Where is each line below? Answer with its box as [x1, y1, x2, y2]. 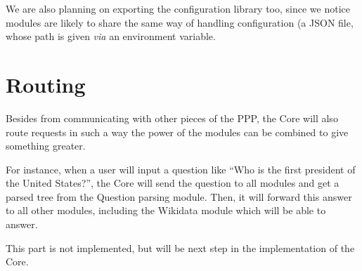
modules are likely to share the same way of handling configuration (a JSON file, [6, 15, 354, 29]
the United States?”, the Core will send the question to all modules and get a [6, 176, 340, 190]
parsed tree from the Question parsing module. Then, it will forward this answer [6, 189, 352, 204]
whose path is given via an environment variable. [6, 29, 216, 44]
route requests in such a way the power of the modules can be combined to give [6, 124, 349, 139]
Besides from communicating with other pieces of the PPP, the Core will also [6, 110, 338, 125]
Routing [6, 70, 86, 98]
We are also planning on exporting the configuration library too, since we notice [6, 1, 350, 15]
